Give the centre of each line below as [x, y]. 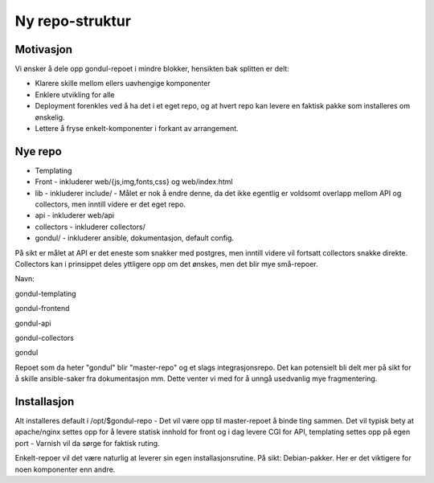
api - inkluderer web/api [75, 215]
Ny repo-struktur [73, 21]
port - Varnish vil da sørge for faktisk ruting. [87, 443]
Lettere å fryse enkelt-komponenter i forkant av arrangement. [137, 129]
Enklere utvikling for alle [75, 94]
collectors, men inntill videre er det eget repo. [111, 204]
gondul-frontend [42, 309]
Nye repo [38, 151]
